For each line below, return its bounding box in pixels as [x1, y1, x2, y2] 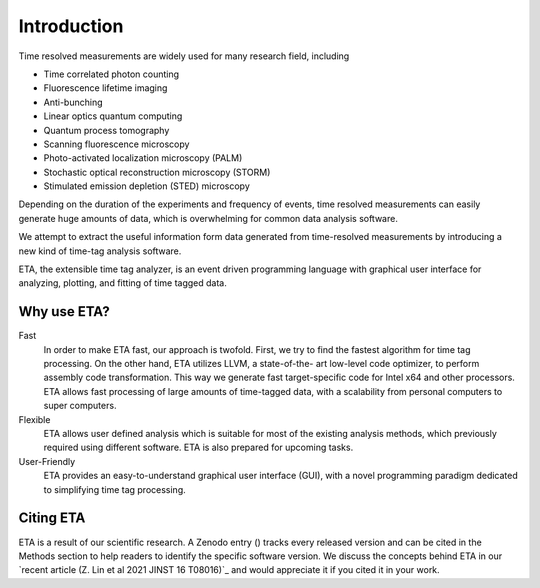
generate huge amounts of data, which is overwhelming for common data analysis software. [18, 212, 399, 224]
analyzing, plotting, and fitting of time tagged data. [18, 277, 227, 289]
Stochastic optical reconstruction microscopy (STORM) [43, 166, 271, 178]
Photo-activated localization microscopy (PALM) [43, 152, 243, 164]
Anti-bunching [43, 96, 103, 108]
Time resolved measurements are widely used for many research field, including [18, 50, 350, 62]
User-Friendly [18, 455, 76, 467]
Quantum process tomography [43, 124, 170, 136]
